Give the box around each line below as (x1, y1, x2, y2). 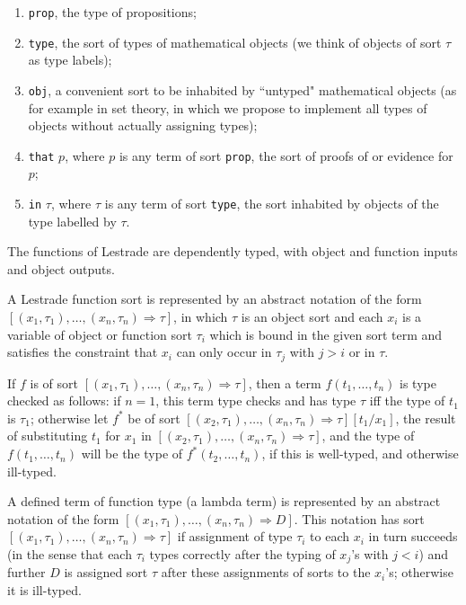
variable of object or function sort (7, 325, 192, 343)
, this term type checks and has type (155, 391, 356, 410)
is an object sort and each (241, 307, 383, 326)
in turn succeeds (368, 527, 458, 546)
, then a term (248, 373, 321, 392)
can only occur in (176, 343, 272, 361)
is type (400, 373, 436, 392)
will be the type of (81, 444, 183, 463)
